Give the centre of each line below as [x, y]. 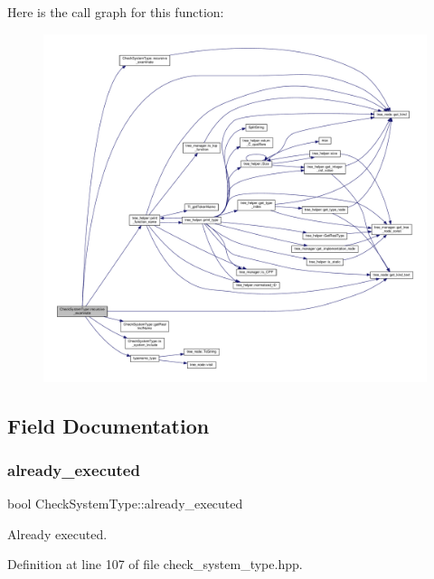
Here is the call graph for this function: [116, 12]
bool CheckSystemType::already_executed [125, 504]
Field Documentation [108, 425]
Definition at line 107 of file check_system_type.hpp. [155, 564]
